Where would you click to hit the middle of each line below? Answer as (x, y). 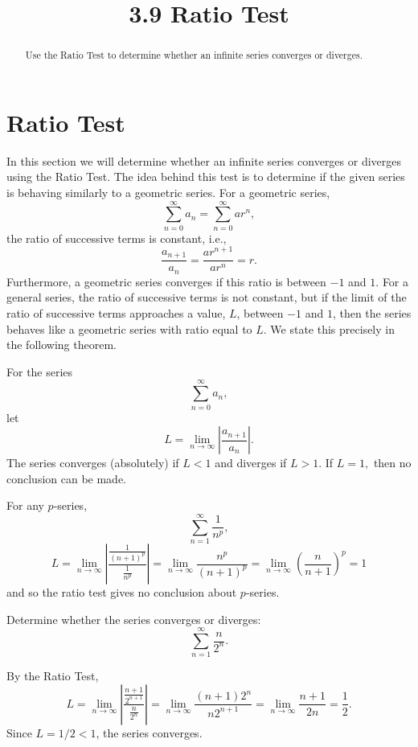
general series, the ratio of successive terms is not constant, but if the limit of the (207, 297)
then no (392, 463)
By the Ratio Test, (53, 676)
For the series (40, 371)
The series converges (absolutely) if (93, 463)
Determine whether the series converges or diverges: (134, 619)
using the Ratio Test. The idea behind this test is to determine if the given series (206, 176)
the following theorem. (61, 345)
